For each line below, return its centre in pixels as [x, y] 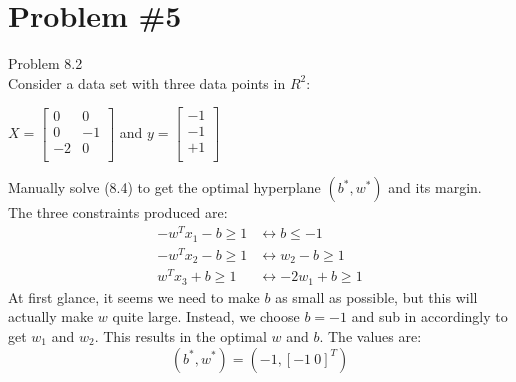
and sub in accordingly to [429, 316]
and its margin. [435, 187]
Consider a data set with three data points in [147, 82]
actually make [51, 316]
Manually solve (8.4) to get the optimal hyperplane [164, 187]
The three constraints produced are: [118, 212]
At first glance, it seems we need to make [134, 296]
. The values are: [370, 335]
